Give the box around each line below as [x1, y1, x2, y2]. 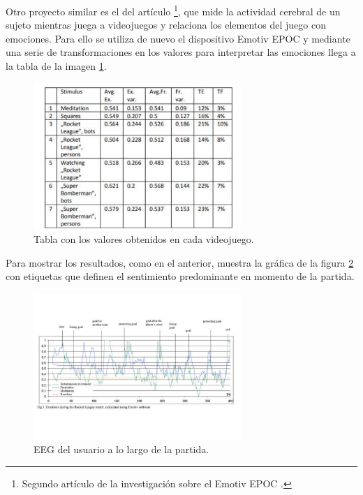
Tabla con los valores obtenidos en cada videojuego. [34, 231, 254, 246]
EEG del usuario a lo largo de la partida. [34, 442, 209, 457]
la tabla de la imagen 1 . [6, 59, 107, 73]
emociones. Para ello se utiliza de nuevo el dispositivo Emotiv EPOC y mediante [6, 31, 350, 45]
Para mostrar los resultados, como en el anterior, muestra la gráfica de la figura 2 [6, 255, 354, 269]
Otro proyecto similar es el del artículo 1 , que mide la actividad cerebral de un [6, 2, 341, 18]
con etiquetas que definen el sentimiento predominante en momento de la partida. [6, 269, 355, 283]
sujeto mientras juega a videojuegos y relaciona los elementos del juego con [6, 17, 326, 32]
